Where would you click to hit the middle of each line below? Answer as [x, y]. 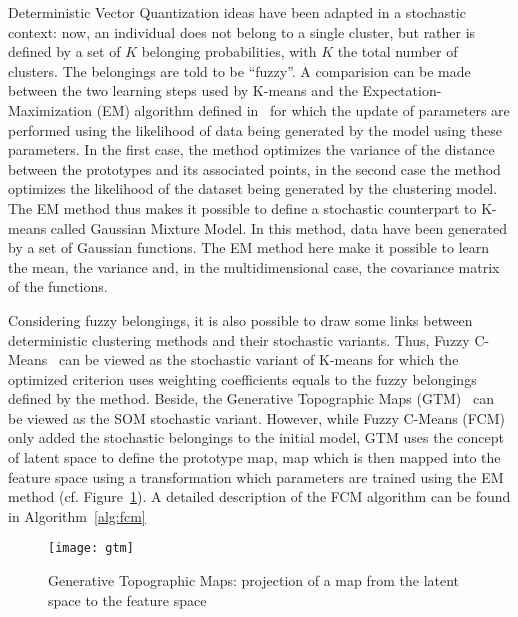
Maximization [50, 109]
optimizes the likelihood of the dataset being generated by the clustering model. [253, 188]
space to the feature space [127, 599]
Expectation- [402, 90]
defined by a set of [64, 51]
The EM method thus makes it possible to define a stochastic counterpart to [242, 207]
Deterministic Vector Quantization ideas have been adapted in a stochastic [237, 12]
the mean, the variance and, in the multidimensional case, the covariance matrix [254, 266]
